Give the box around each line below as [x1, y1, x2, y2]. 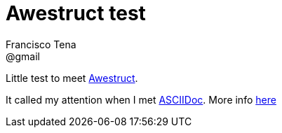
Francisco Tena [6, 38, 76, 50]
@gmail [6, 50, 41, 62]
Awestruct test [6, 1, 146, 25]
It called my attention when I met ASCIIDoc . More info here [6, 93, 276, 106]
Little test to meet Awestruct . [6, 71, 138, 84]
